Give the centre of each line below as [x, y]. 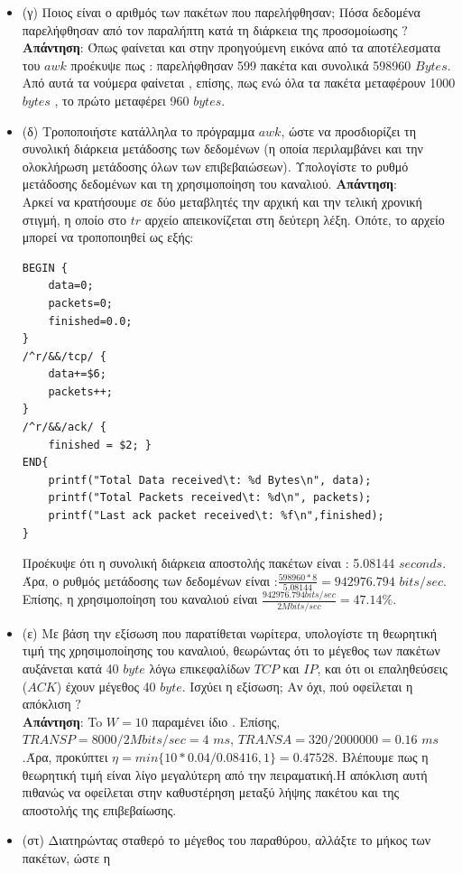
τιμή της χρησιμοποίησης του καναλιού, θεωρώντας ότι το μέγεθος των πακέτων [231, 650]
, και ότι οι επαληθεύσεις [382, 668]
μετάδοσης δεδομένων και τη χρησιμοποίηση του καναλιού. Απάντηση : [209, 184]
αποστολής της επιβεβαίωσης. [99, 809]
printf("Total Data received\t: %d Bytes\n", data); [210, 480]
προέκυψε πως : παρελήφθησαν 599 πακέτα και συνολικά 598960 [241, 65]
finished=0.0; [90, 321]
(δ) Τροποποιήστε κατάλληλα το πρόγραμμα [138, 130]
